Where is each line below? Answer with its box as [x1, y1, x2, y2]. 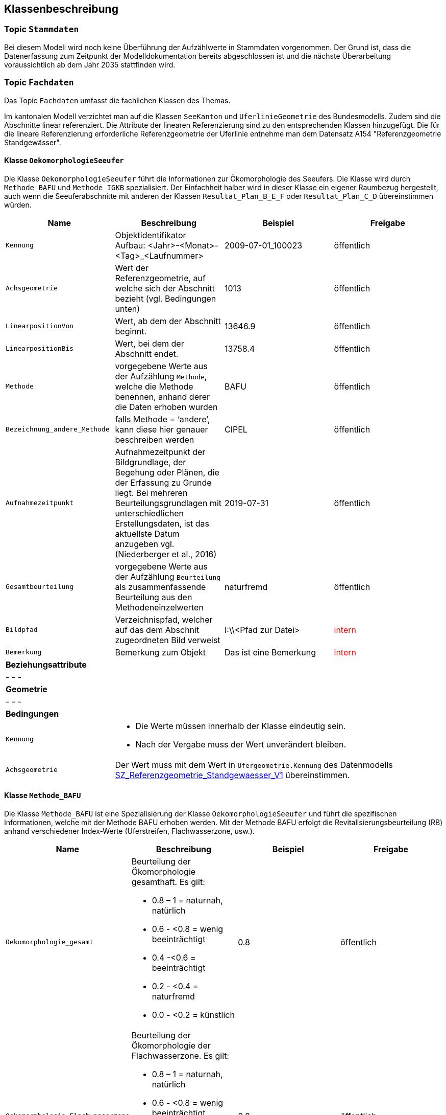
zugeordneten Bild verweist [115, 634, 220, 645]
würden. [4, 200, 32, 209]
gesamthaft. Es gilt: [131, 876, 205, 887]
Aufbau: [115, 240, 145, 251]
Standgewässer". [4, 138, 61, 147]
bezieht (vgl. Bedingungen [115, 293, 216, 304]
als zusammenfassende [115, 581, 206, 592]
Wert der [115, 262, 148, 273]
